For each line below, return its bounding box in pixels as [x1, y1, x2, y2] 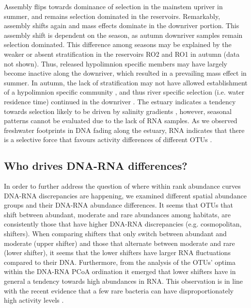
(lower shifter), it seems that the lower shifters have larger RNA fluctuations [4, 247, 231, 258]
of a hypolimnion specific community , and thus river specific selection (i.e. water [4, 87, 245, 97]
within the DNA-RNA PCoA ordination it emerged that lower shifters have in [4, 266, 236, 276]
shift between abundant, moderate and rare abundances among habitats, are [4, 209, 231, 219]
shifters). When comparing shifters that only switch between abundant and [4, 228, 227, 239]
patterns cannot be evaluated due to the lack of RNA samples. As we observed [4, 115, 237, 126]
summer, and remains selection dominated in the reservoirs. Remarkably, [4, 11, 220, 21]
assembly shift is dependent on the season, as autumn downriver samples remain [4, 30, 243, 40]
